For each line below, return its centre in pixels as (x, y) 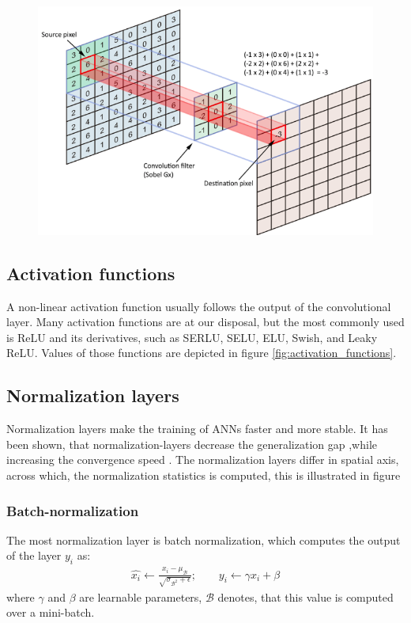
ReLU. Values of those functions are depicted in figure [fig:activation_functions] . (202, 353)
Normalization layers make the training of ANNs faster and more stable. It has (197, 429)
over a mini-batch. (51, 612)
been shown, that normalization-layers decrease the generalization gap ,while (192, 444)
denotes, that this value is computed (305, 596)
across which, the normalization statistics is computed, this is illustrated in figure (204, 475)
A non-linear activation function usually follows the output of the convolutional (199, 306)
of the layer (34, 555)
